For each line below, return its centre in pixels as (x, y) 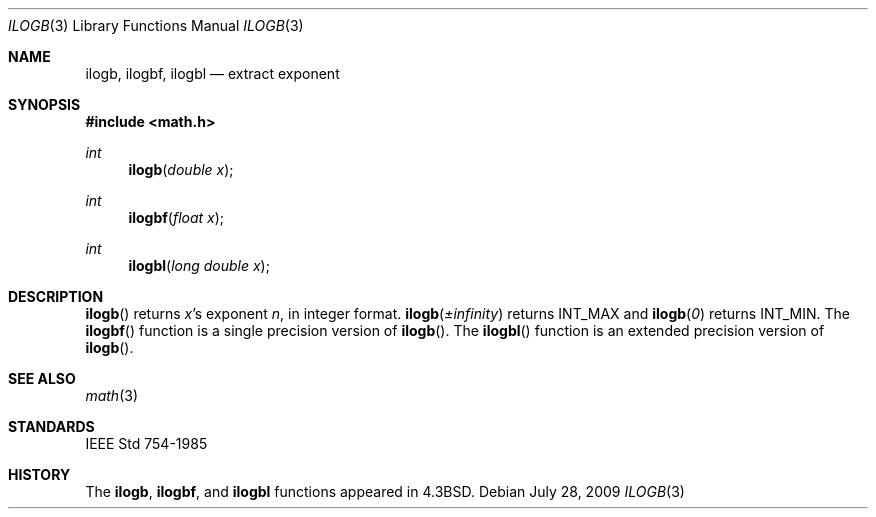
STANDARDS (51, 426)
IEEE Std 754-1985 (146, 443)
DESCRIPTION (56, 296)
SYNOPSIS (44, 104)
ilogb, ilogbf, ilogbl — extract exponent (212, 73)
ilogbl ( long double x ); (199, 265)
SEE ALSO (42, 378)
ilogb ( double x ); (181, 169)
